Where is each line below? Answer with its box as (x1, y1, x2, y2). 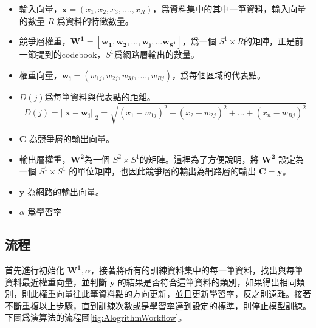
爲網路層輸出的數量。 (114, 48, 199, 61)
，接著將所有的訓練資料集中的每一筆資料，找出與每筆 (90, 264, 303, 276)
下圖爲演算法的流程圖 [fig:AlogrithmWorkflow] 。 (5, 311, 187, 324)
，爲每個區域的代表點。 (171, 68, 266, 81)
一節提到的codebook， (19, 48, 106, 61)
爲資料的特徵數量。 (57, 14, 134, 27)
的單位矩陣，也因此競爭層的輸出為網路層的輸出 (69, 165, 256, 177)
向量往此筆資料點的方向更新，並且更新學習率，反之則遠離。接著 (55, 287, 311, 300)
